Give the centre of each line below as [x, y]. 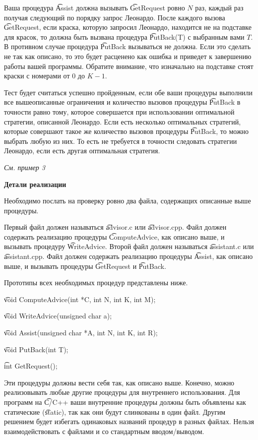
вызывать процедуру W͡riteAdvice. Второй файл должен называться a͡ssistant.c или [129, 246]
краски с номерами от [37, 76]
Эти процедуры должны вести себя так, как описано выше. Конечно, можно [119, 382]
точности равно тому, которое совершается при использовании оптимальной [119, 111]
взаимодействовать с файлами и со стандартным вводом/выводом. [104, 431]
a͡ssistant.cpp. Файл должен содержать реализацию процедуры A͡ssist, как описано [129, 256]
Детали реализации [35, 184]
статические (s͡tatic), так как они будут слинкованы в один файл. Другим [115, 411]
